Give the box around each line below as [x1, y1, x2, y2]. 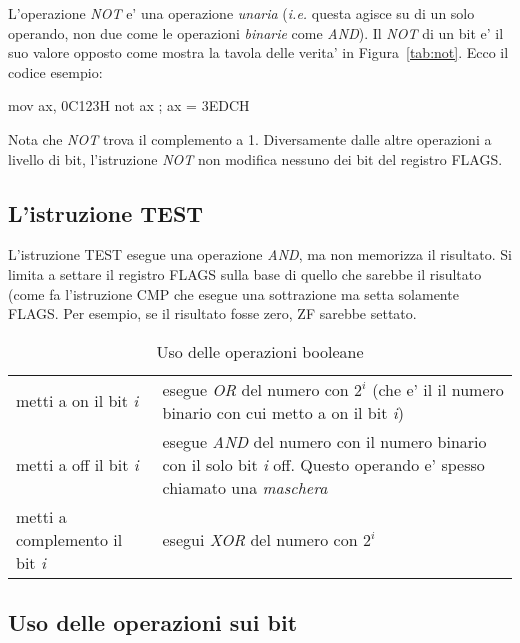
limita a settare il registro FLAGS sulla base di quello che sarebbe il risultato [8, 263, 482, 284]
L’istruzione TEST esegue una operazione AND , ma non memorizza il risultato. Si [8, 244, 512, 265]
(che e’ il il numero [372, 377, 504, 401]
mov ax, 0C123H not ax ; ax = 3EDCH [8, 95, 250, 116]
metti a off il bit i [16, 452, 139, 476]
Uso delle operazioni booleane [156, 339, 364, 363]
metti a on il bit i [16, 389, 139, 413]
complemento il [16, 527, 123, 551]
